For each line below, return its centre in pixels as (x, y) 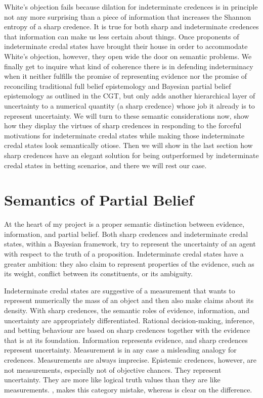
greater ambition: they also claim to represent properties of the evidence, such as (129, 263)
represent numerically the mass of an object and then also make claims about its (129, 300)
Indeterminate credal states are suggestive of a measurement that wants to (120, 290)
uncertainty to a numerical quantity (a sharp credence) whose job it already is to (129, 105)
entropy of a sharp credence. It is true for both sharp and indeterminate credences (131, 27)
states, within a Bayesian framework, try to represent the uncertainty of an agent (130, 244)
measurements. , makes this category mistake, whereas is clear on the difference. (128, 389)
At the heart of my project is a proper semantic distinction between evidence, (124, 224)
